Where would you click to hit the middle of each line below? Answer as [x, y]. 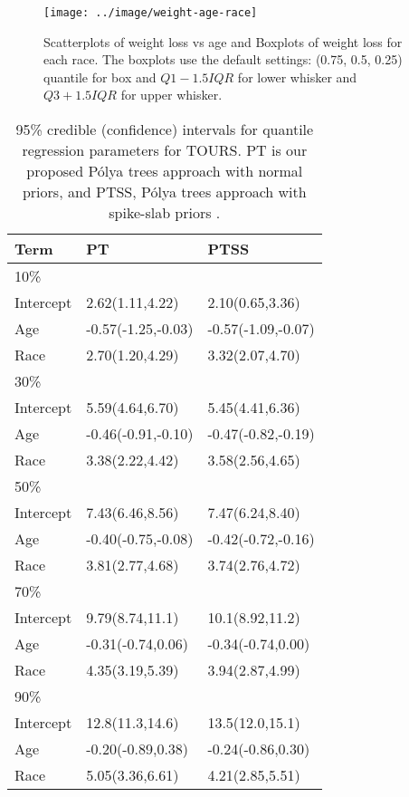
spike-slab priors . [165, 213]
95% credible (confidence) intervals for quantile [165, 130]
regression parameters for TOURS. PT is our [165, 150]
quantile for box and [100, 77]
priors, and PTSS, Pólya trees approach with [164, 192]
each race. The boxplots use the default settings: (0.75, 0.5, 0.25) [223, 59]
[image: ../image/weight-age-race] [151, 13]
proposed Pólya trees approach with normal [165, 171]
